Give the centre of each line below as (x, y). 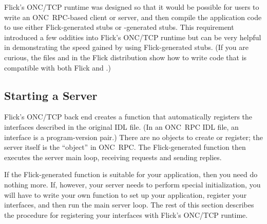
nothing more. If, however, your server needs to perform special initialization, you (132, 184)
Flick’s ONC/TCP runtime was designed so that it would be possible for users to (132, 7)
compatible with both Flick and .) (58, 67)
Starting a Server (51, 95)
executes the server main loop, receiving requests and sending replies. (113, 157)
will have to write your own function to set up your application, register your (126, 194)
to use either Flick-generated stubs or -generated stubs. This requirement (119, 27)
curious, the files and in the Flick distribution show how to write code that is (126, 57)
